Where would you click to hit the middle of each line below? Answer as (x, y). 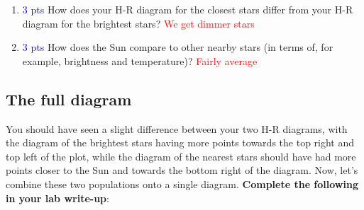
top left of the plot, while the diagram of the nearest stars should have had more (181, 156)
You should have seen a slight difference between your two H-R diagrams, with (177, 128)
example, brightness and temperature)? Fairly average (140, 60)
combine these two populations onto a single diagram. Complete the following (182, 183)
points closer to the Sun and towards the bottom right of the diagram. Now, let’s (182, 170)
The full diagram (69, 99)
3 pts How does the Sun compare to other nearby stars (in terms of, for (178, 47)
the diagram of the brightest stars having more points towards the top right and (180, 142)
